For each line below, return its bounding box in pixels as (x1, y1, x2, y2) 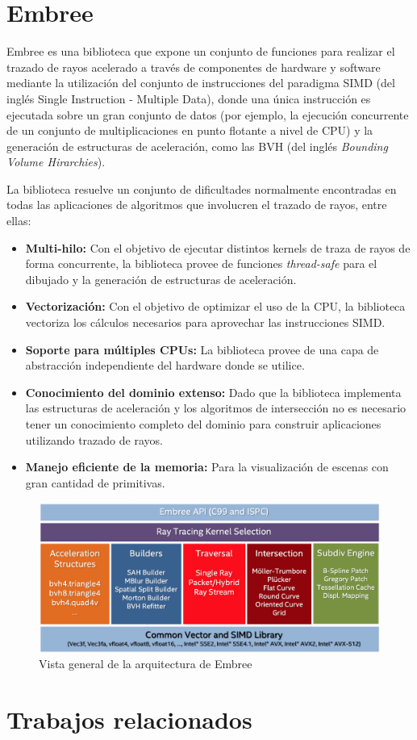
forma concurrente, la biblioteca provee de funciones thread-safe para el (25, 255, 377, 272)
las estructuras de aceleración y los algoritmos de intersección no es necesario (25, 399, 407, 416)
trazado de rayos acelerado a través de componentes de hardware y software (6, 58, 381, 75)
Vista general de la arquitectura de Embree (39, 655, 252, 672)
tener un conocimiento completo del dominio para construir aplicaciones (25, 416, 382, 432)
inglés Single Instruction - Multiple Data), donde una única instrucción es (6, 90, 371, 107)
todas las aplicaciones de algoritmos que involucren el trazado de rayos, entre (6, 196, 387, 213)
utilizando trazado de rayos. (25, 431, 163, 448)
